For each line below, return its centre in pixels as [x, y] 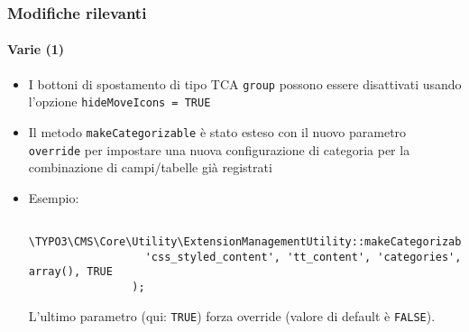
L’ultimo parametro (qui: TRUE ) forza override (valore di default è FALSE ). [232, 315]
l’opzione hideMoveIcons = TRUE [120, 101]
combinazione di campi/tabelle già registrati [150, 167]
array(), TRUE [70, 272]
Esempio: [54, 197]
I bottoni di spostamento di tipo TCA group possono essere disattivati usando [245, 83]
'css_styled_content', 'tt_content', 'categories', [303, 257]
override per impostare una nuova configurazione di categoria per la [219, 149]
